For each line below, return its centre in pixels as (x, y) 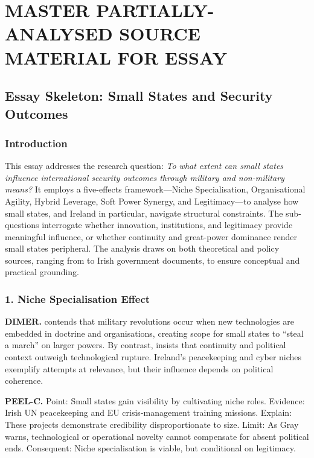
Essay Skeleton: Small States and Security (139, 96)
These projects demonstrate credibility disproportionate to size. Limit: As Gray (152, 425)
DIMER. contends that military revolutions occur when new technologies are (149, 321)
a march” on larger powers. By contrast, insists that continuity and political (146, 345)
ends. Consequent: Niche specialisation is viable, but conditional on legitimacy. (150, 448)
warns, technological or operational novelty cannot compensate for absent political (157, 436)
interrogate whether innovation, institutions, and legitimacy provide (167, 225)
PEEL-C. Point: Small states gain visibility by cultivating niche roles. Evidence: (155, 400)
